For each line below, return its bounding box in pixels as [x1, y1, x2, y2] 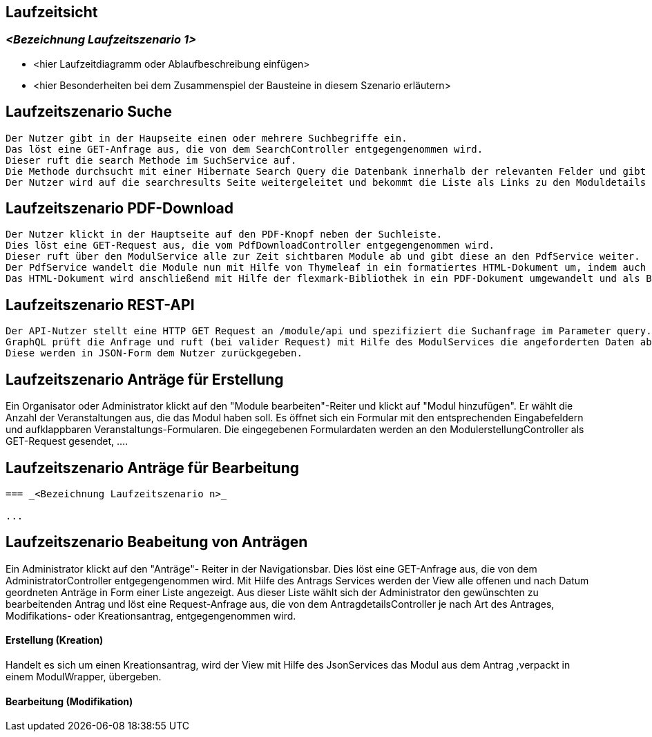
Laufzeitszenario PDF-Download [6, 200, 233, 218]
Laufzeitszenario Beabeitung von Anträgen [6, 533, 308, 551]
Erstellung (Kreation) [6, 634, 104, 647]
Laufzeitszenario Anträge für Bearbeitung [6, 459, 300, 477]
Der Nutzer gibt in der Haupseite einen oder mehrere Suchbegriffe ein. [6, 132, 407, 144]
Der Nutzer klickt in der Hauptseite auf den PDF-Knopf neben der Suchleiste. [6, 229, 443, 240]
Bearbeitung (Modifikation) [6, 695, 133, 707]
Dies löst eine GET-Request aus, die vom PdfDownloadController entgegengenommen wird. [6, 240, 495, 251]
